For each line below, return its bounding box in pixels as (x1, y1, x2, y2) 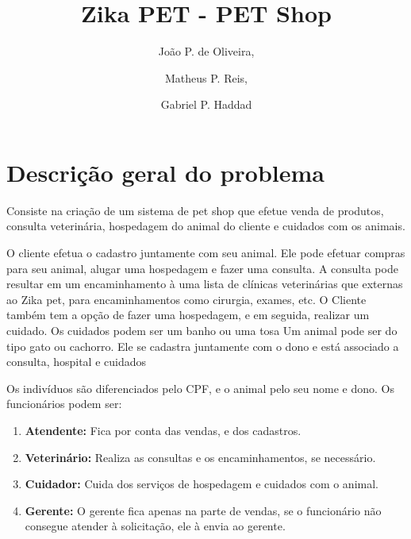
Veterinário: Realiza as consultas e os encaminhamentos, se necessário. (25, 449, 376, 465)
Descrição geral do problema (6, 156, 325, 188)
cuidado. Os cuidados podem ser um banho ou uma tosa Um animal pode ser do (6, 322, 398, 338)
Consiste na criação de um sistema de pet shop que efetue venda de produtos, (6, 202, 384, 218)
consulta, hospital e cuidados (6, 353, 147, 370)
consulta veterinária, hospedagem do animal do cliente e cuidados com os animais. (6, 218, 405, 234)
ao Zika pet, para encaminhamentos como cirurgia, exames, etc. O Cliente (6, 291, 367, 307)
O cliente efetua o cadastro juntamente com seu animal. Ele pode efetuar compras (6, 244, 405, 261)
